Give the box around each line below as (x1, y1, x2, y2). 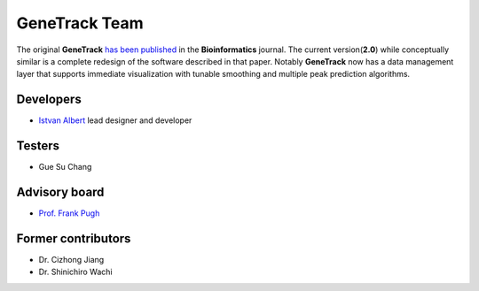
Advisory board (16, 184, 105, 199)
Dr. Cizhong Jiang (38, 254, 105, 264)
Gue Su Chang (38, 162, 92, 172)
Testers (16, 138, 59, 154)
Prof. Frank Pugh (38, 208, 100, 218)
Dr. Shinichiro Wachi (38, 266, 113, 278)
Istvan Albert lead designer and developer (38, 115, 192, 126)
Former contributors (16, 231, 131, 246)
